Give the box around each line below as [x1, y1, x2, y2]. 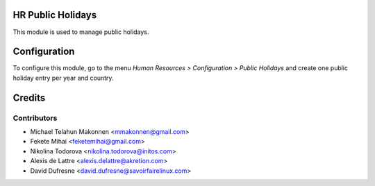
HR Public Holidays [12, 9, 97, 21]
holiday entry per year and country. [12, 74, 114, 82]
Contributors [12, 113, 58, 123]
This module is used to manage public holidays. [12, 28, 149, 36]
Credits [12, 92, 46, 103]
